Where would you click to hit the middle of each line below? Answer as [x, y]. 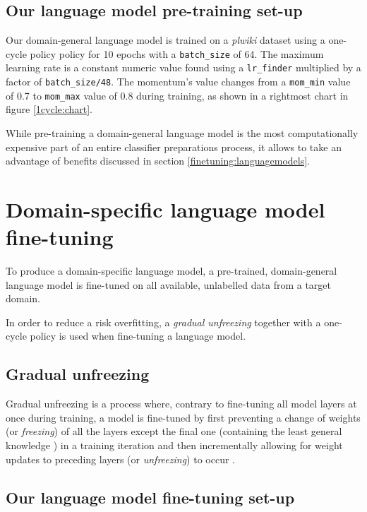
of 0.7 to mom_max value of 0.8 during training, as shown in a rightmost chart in [177, 95]
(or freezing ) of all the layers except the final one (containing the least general [174, 431]
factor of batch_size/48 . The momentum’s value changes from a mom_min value [178, 82]
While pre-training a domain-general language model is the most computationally [182, 133]
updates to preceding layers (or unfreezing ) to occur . [120, 459]
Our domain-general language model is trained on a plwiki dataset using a [166, 40]
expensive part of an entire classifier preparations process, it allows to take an [174, 147]
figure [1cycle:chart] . [49, 109]
